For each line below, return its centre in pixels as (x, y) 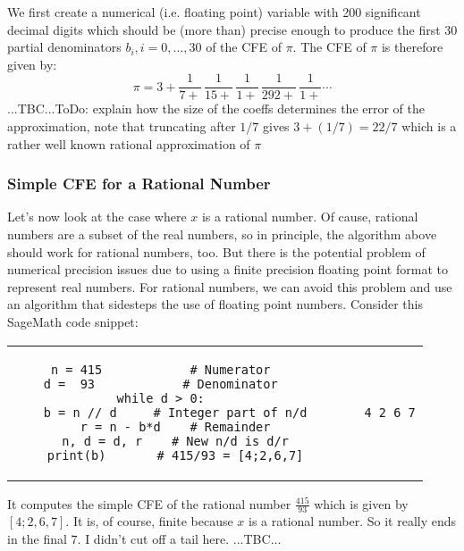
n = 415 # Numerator (160, 369)
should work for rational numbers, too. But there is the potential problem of (216, 251)
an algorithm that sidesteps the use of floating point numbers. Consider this (215, 304)
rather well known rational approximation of (129, 143)
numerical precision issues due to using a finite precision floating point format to (228, 269)
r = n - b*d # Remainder (175, 426)
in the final (37, 539)
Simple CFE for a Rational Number (139, 184)
